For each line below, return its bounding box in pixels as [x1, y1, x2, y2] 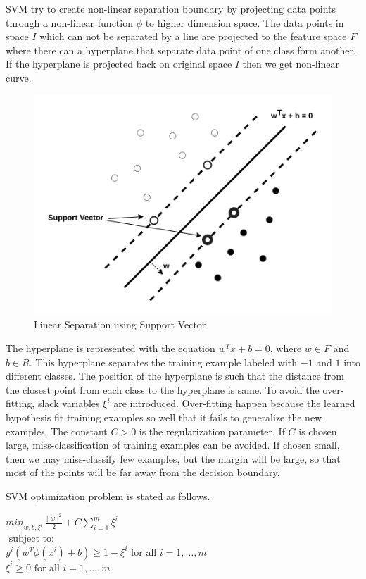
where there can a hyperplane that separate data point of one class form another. [6, 42, 356, 57]
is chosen [298, 423, 337, 438]
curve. [6, 70, 32, 85]
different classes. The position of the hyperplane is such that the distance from [6, 368, 344, 383]
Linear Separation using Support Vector [34, 317, 206, 332]
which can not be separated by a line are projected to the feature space [39, 29, 347, 44]
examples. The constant [6, 423, 108, 438]
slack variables [37, 396, 100, 411]
